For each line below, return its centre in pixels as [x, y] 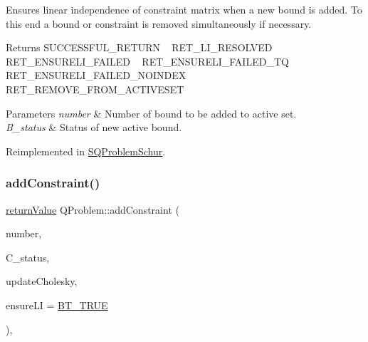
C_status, [28, 257]
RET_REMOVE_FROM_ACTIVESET [95, 89]
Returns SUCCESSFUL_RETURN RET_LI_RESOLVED [139, 47]
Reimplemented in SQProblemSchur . [86, 151]
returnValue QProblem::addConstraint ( [93, 209]
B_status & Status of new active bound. [94, 127]
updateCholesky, [42, 281]
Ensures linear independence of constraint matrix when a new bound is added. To [184, 9]
